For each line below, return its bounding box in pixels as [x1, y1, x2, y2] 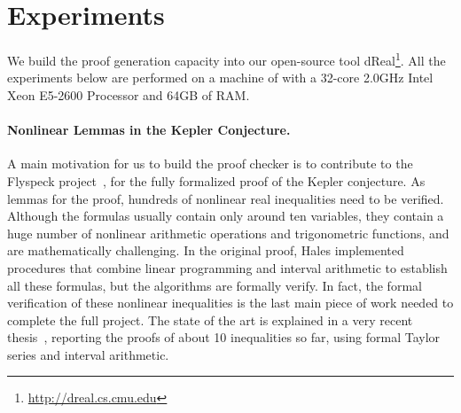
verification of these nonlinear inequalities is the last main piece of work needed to [7, 293, 454, 312]
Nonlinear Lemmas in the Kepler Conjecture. [7, 121, 291, 139]
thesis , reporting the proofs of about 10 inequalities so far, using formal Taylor [7, 328, 441, 347]
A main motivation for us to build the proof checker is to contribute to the [7, 154, 413, 173]
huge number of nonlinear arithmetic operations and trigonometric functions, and [7, 223, 449, 242]
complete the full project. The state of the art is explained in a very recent [7, 310, 413, 329]
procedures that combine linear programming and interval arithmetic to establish [7, 258, 448, 277]
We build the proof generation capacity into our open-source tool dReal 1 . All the [7, 49, 446, 69]
